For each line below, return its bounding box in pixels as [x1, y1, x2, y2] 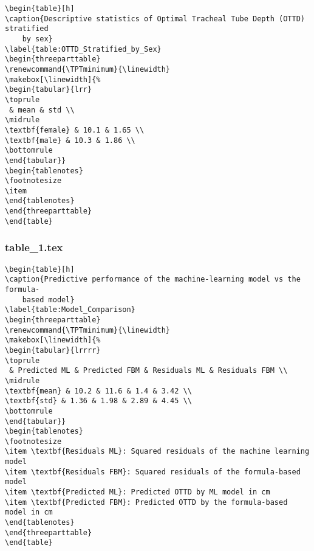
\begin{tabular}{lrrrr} [5, 345, 101, 355]
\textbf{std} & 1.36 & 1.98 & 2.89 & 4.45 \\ [5, 397, 192, 406]
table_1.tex [5, 240, 63, 255]
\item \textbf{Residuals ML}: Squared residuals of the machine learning [5, 447, 310, 456]
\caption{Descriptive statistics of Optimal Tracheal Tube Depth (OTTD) [5, 14, 305, 23]
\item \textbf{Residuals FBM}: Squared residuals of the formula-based [5, 467, 301, 476]
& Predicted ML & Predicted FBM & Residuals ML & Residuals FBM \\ [9, 366, 288, 375]
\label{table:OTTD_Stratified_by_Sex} [5, 44, 162, 54]
